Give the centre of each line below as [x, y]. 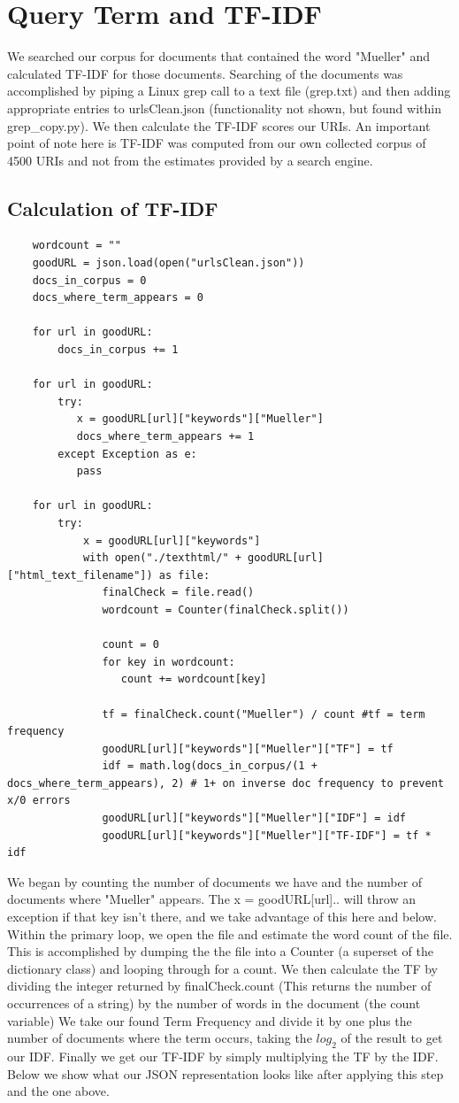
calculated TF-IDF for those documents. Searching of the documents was [205, 73]
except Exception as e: [127, 454]
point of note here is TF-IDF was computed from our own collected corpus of [217, 143]
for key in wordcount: [168, 662]
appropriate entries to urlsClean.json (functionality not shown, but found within [224, 108]
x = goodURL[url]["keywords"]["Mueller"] [200, 419]
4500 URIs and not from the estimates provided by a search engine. [190, 160]
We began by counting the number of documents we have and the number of [215, 881]
